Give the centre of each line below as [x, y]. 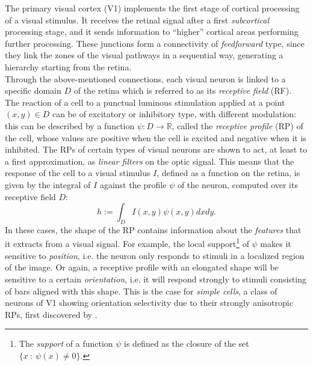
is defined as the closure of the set [187, 343]
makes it [276, 244]
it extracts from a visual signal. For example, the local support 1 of [127, 243]
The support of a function [66, 343]
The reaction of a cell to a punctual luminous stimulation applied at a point [145, 102]
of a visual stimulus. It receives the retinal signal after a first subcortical [137, 20]
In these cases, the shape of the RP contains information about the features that [153, 229]
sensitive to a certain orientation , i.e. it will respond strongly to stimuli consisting [156, 279]
